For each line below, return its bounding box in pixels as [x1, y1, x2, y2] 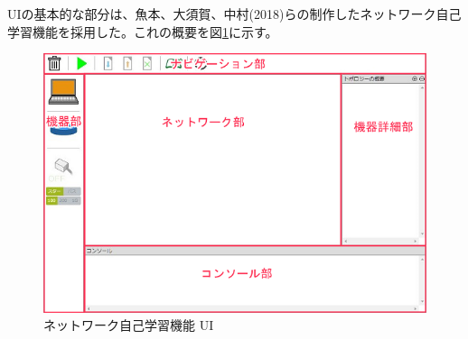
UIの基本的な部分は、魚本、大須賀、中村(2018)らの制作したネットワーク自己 [7, 5, 462, 23]
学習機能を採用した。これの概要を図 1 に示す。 [7, 22, 278, 41]
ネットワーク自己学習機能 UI [43, 316, 214, 334]
